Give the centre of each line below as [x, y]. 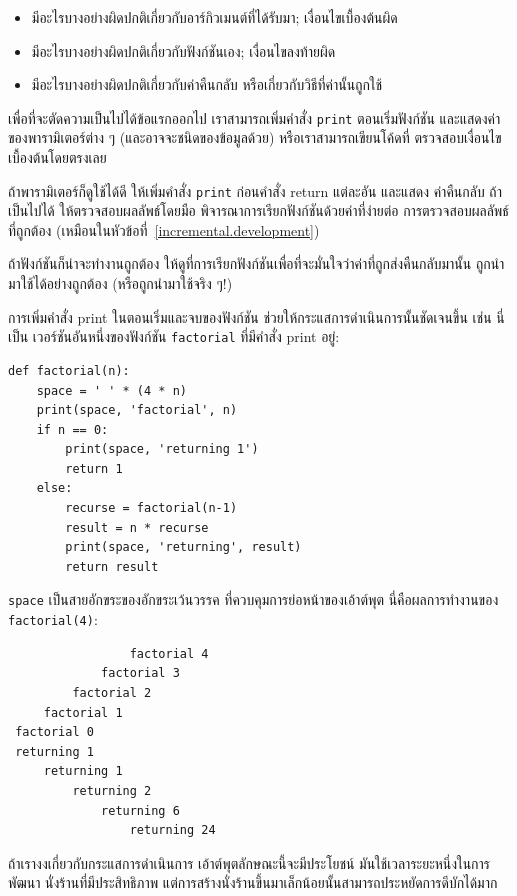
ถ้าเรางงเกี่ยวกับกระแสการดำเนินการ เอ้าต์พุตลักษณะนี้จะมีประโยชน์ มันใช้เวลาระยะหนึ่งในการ [249, 862]
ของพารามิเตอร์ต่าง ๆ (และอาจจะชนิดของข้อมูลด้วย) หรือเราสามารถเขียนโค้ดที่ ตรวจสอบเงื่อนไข [255, 137]
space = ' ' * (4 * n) [111, 390]
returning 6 [140, 810]
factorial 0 [54, 732]
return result [112, 566]
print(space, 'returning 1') [162, 449]
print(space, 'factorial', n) [137, 410]
